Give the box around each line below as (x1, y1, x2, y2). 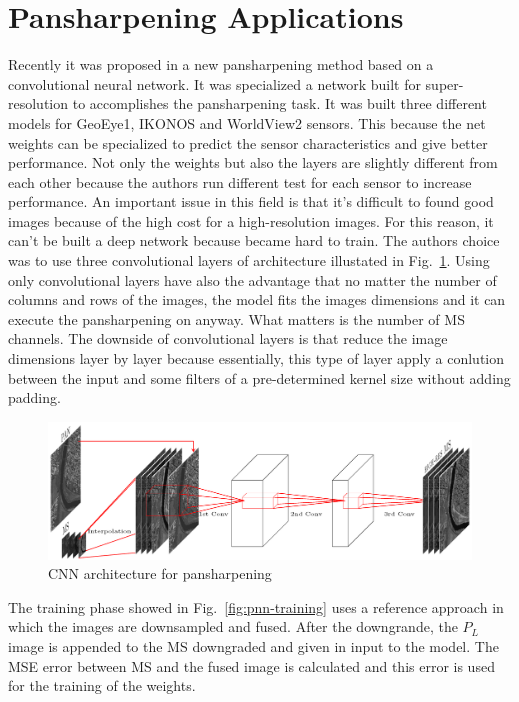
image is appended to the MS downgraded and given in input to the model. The (8, 636, 499, 657)
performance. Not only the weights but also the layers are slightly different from (8, 152, 498, 173)
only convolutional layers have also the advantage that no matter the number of (8, 269, 497, 290)
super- (425, 73, 464, 94)
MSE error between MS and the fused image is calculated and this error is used (8, 655, 495, 676)
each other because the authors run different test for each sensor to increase (8, 171, 472, 192)
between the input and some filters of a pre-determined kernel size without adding (8, 367, 511, 388)
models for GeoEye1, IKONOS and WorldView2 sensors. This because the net (8, 112, 486, 133)
